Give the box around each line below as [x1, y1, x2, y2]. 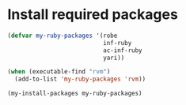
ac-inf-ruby [103, 46, 143, 54]
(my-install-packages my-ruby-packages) [7, 89, 143, 98]
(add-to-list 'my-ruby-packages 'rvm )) [14, 75, 146, 84]
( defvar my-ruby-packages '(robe [7, 32, 118, 39]
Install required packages [7, 6, 179, 24]
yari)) [103, 54, 125, 62]
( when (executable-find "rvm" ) [7, 68, 111, 76]
